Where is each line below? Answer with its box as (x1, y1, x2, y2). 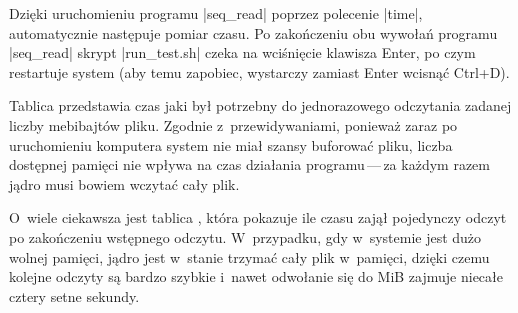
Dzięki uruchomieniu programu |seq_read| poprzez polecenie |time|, (9, 3, 423, 23)
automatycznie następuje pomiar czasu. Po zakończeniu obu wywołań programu (9, 22, 498, 43)
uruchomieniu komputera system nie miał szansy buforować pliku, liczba (9, 134, 453, 155)
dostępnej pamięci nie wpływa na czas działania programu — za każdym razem (9, 154, 490, 175)
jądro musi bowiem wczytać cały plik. (9, 173, 240, 194)
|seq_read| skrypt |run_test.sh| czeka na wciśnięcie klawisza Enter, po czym (9, 42, 476, 63)
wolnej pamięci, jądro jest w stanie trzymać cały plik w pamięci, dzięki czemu (9, 246, 490, 267)
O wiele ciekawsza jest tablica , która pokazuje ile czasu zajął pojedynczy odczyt (9, 207, 507, 228)
